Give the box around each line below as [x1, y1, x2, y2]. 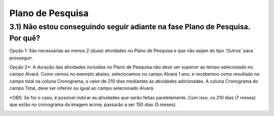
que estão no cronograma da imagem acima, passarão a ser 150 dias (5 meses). [9, 101, 177, 107]
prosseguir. [9, 54, 33, 61]
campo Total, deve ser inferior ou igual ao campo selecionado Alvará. [9, 85, 155, 91]
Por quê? [9, 33, 41, 43]
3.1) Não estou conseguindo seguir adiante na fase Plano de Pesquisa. [9, 22, 251, 31]
